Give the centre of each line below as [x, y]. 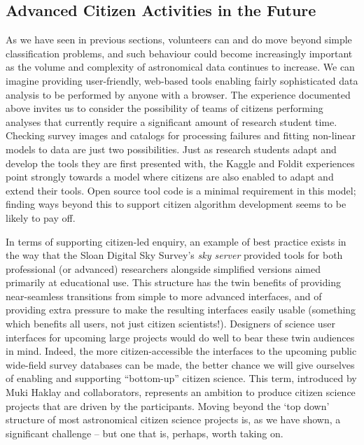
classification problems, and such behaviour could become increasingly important [179, 53]
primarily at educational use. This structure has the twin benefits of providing [173, 282]
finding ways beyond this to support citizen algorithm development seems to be [176, 204]
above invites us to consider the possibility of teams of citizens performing [164, 108]
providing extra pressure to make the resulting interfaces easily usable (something [181, 310]
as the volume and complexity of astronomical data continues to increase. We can [180, 67]
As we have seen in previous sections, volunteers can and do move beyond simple [179, 40]
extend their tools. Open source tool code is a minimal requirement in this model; [181, 190]
